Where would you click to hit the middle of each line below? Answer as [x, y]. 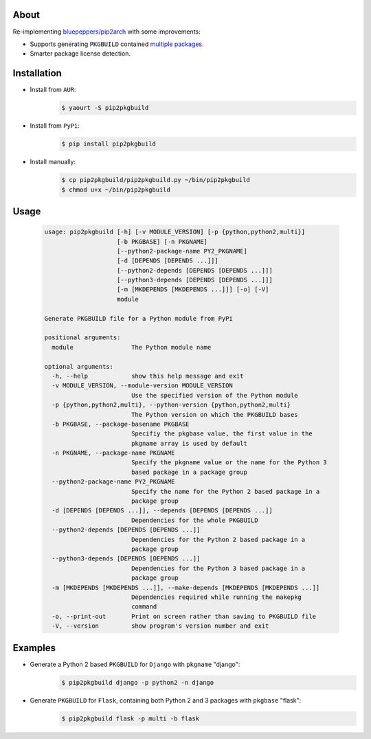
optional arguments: [79, 366]
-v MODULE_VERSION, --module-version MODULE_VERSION [142, 386]
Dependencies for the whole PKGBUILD [194, 520]
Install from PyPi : [55, 126]
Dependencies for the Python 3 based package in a [218, 568]
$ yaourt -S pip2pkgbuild [105, 108]
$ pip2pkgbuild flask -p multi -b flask [130, 718]
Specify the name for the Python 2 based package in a [225, 491]
